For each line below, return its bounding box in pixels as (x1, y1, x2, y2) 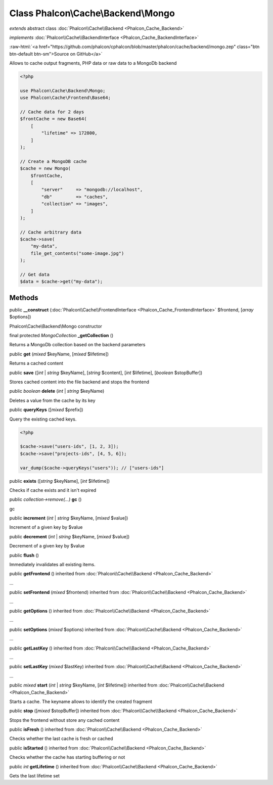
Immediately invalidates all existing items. (9, 562, 96, 568)
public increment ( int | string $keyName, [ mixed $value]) (9, 515, 128, 521)
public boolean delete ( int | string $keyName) (9, 388, 105, 394)
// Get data (20, 272, 50, 278)
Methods (9, 293, 38, 302)
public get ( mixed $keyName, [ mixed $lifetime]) (9, 351, 109, 357)
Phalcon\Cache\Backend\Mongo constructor (9, 323, 102, 329)
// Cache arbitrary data (20, 229, 82, 235)
